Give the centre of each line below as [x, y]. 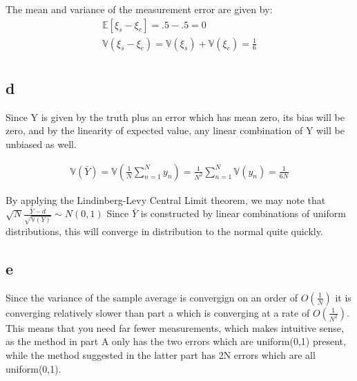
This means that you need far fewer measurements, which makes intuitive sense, [175, 327]
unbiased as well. [41, 144]
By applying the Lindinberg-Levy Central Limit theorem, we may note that [166, 199]
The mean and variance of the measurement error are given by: [139, 9]
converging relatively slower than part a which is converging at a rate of [158, 312]
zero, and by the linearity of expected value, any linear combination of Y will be [175, 130]
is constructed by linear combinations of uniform [243, 213]
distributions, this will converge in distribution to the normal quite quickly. [164, 231]
